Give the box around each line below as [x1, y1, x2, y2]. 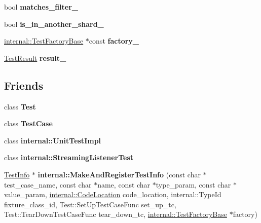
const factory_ [89, 35, 139, 46]
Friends [4, 77, 44, 93]
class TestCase [4, 118, 53, 129]
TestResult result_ [4, 52, 66, 63]
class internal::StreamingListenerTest [4, 152, 134, 163]
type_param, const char [156, 179, 231, 190]
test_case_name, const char [4, 179, 92, 190]
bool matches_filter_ [4, 2, 79, 12]
